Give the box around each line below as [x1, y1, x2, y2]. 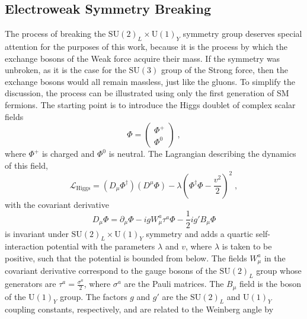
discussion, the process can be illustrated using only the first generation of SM [5, 87, 289, 99]
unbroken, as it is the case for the [5, 64, 126, 76]
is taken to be [222, 240, 272, 252]
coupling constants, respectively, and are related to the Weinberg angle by [5, 303, 274, 315]
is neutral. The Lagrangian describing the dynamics [108, 147, 296, 160]
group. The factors [60, 290, 127, 302]
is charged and [41, 147, 95, 160]
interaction [5, 240, 44, 252]
